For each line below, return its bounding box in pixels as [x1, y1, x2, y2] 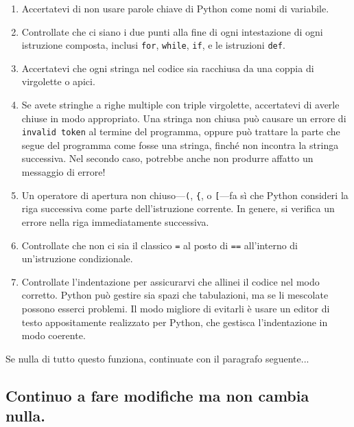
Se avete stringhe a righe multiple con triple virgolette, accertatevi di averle [21, 97, 340, 112]
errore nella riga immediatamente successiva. [21, 214, 209, 229]
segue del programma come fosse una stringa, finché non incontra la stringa [21, 137, 339, 152]
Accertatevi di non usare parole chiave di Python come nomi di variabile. [21, 1, 329, 15]
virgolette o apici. [21, 74, 95, 89]
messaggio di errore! [21, 165, 106, 179]
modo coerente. [21, 328, 86, 343]
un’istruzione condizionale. [21, 251, 133, 266]
